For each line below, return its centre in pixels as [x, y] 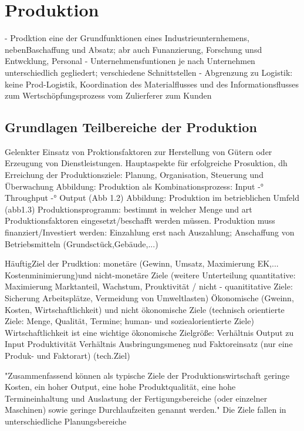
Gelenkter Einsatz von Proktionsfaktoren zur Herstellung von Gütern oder [139, 151]
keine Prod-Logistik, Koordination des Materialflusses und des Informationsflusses [152, 84]
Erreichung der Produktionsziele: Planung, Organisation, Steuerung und [134, 175]
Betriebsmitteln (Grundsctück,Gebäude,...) [82, 243]
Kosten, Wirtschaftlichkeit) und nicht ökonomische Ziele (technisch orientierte [145, 309]
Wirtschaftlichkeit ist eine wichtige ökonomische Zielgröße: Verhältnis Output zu [149, 332]
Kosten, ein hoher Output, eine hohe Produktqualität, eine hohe [120, 387]
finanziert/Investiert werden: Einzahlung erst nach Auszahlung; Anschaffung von [150, 232]
